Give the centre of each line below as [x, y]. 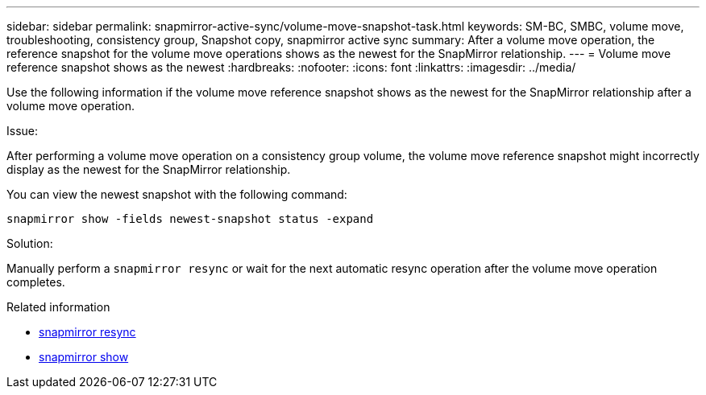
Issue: [23, 131]
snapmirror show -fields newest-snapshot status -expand [190, 219]
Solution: [30, 243]
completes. [36, 282]
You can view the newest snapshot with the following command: [177, 194]
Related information [58, 307]
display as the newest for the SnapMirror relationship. [149, 169]
